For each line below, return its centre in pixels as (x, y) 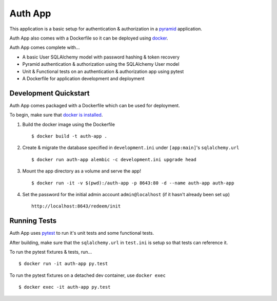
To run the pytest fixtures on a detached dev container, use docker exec (88, 275)
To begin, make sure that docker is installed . (56, 115)
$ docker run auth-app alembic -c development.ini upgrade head (114, 159)
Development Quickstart (50, 93)
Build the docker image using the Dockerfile (69, 124)
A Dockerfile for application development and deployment (83, 78)
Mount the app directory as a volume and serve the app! (82, 171)
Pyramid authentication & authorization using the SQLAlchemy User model (101, 64)
